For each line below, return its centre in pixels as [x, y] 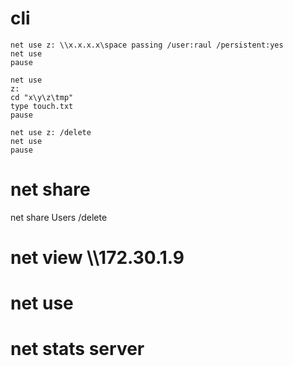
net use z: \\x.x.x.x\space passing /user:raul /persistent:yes [147, 45]
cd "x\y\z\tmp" [42, 97]
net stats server [77, 349]
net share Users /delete [59, 217]
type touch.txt [42, 106]
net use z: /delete [51, 132]
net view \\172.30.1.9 [97, 258]
